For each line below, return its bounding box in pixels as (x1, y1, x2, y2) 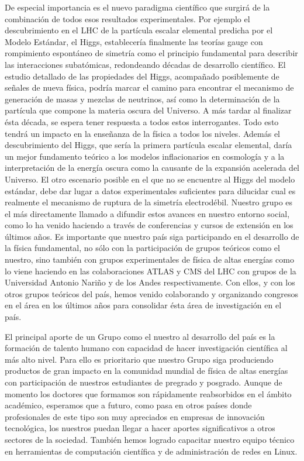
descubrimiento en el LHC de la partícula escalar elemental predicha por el (5, 24, 273, 36)
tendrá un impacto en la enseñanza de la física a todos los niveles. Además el (5, 127, 281, 139)
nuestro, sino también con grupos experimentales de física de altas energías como (5, 253, 294, 266)
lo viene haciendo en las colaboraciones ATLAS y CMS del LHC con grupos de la (5, 264, 296, 277)
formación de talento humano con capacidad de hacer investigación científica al (5, 342, 288, 354)
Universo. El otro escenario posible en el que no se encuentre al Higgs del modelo (5, 173, 295, 185)
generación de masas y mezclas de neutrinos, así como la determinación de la (5, 92, 280, 105)
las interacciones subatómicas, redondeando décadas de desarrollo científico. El (5, 58, 286, 70)
